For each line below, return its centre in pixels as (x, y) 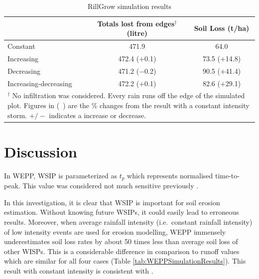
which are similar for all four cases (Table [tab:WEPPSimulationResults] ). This (125, 261)
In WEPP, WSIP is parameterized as (61, 175)
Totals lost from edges (136, 23)
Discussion (41, 151)
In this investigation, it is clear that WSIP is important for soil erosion (112, 202)
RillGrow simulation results (129, 6)
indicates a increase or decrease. (98, 115)
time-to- (227, 175)
